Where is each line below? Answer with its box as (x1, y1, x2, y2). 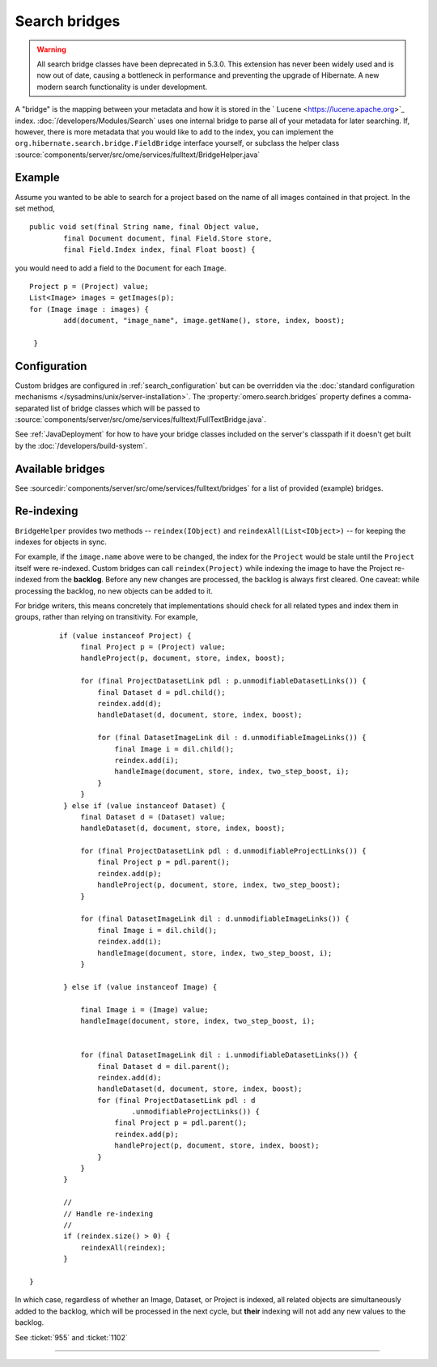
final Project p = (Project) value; (80, 642, 226, 652)
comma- (383, 392, 412, 402)
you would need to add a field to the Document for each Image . (15, 263, 227, 273)
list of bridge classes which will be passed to (50, 403, 201, 413)
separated (15, 403, 49, 413)
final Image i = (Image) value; (80, 1005, 210, 1014)
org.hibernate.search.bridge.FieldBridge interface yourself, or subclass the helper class (15, 138, 340, 148)
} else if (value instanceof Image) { (63, 982, 218, 991)
